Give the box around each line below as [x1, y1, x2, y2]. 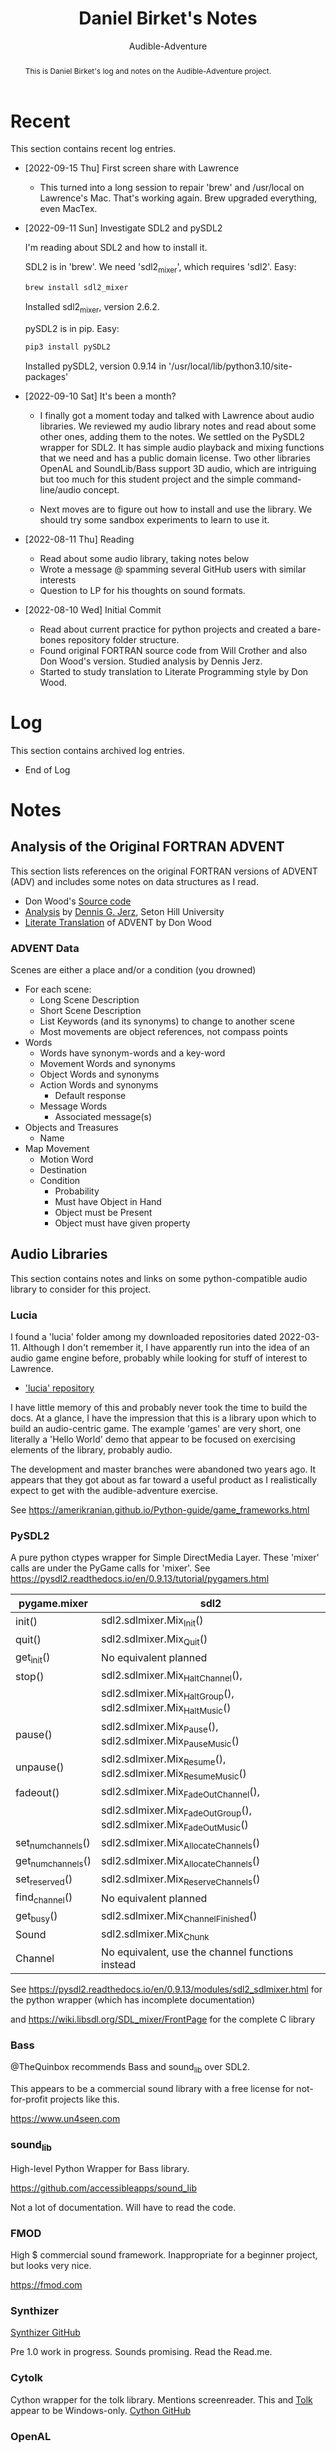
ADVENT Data [10, 941, 80, 955]
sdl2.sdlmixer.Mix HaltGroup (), [101, 1687, 235, 1702]
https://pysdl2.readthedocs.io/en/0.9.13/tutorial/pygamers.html [10, 1573, 270, 1585]
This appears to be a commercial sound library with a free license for [10, 2083, 295, 2095]
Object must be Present [54, 1207, 153, 1219]
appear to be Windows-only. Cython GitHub [10, 2404, 192, 2416]
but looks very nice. [10, 2259, 92, 2271]
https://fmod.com [10, 2278, 83, 2291]
